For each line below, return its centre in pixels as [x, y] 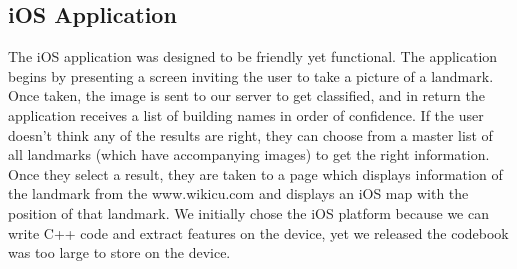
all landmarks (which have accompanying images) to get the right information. [249, 154]
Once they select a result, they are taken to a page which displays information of [255, 173]
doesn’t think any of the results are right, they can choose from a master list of [250, 134]
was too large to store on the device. [119, 252]
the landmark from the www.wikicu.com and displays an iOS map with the [238, 193]
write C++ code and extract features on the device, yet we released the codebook [258, 232]
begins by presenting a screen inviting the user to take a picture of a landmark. [251, 75]
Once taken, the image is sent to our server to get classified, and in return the [246, 95]
